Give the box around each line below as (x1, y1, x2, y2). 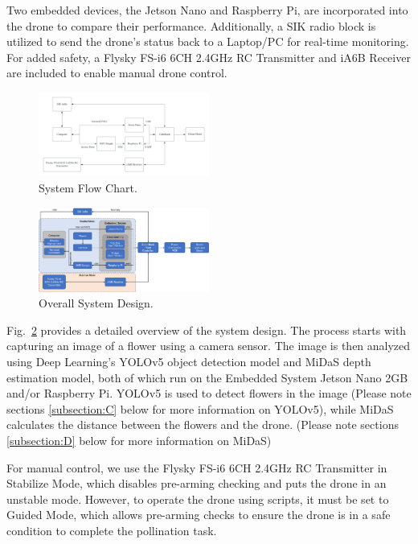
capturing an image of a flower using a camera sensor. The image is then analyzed (6, 337, 411, 354)
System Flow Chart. (39, 179, 137, 196)
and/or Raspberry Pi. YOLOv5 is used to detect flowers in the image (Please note (6, 385, 412, 402)
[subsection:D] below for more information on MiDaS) (6, 431, 272, 448)
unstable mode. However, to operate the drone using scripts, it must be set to (6, 490, 389, 507)
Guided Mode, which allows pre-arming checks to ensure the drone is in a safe (6, 506, 391, 523)
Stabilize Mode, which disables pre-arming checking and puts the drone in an (6, 475, 387, 492)
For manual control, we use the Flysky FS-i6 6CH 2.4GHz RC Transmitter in (6, 459, 387, 476)
